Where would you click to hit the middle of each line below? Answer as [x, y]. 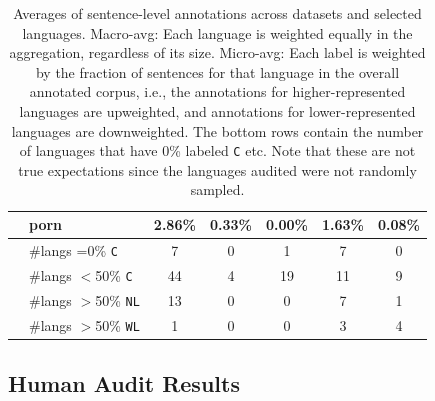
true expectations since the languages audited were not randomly [217, 169]
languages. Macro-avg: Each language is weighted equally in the [217, 32]
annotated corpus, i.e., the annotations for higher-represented [217, 91]
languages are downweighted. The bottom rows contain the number [217, 130]
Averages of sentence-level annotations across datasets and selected [217, 13]
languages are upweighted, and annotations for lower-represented [217, 110]
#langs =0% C [73, 249]
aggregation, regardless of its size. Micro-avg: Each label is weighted [217, 52]
